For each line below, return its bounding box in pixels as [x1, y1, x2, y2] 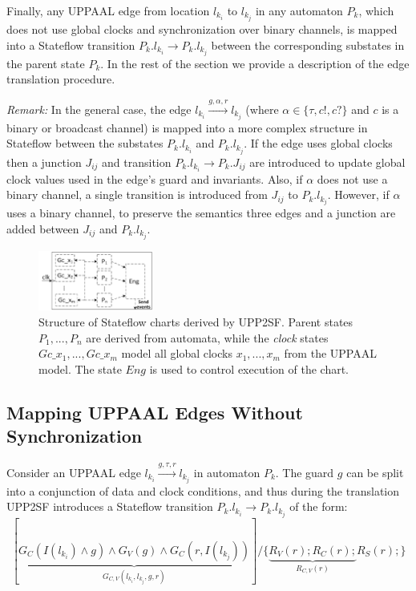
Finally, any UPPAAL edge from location [6, 2, 210, 18]
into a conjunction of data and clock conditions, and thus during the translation [6, 482, 399, 499]
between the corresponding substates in [211, 36, 405, 53]
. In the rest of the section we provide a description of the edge [100, 55, 410, 71]
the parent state [6, 55, 85, 71]
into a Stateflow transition [6, 36, 135, 53]
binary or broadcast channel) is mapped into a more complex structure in [6, 119, 368, 136]
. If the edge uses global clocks [244, 135, 393, 152]
